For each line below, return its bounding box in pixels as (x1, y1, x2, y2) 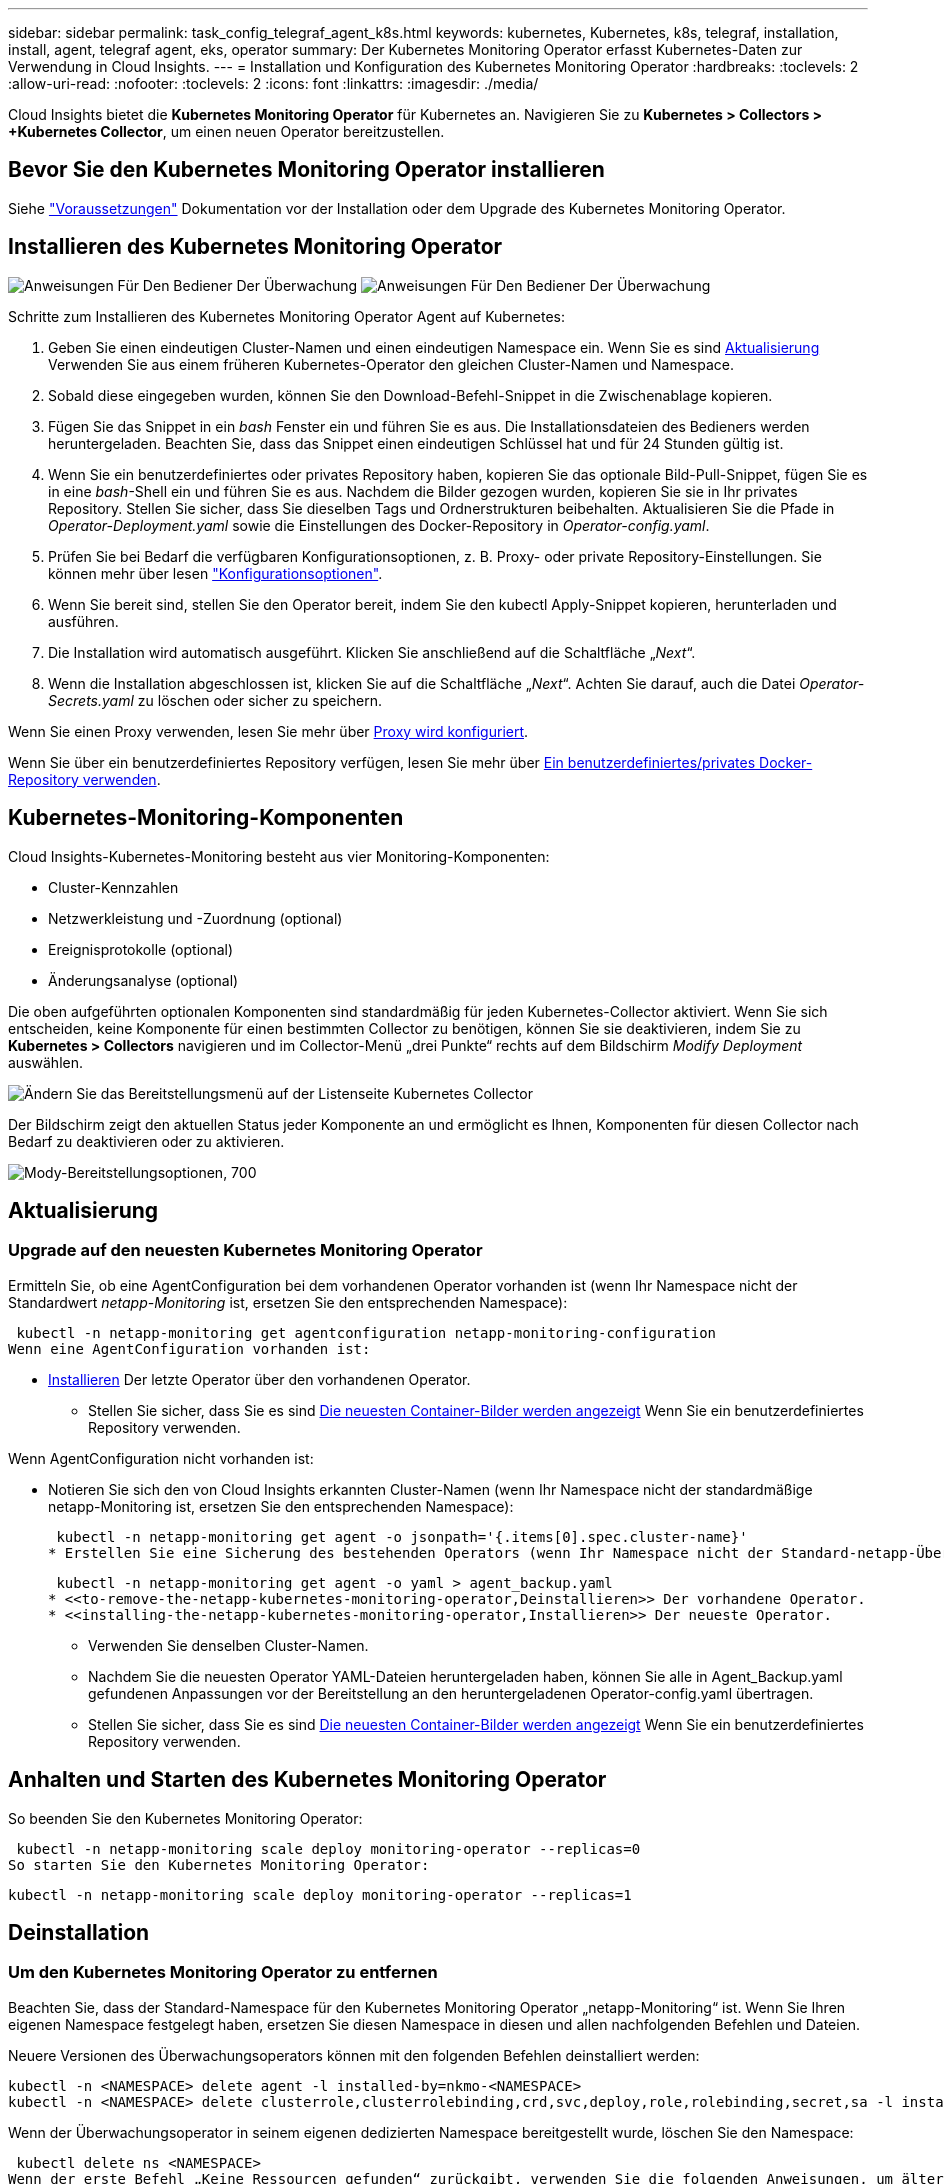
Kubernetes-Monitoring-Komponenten (8, 805, 404, 831)
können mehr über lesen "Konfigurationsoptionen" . (48, 564, 383, 582)
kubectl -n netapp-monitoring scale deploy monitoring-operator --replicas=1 (8, 1886, 632, 1903)
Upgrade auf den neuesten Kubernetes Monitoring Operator (8, 1240, 483, 1261)
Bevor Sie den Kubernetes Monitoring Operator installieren (8, 157, 605, 183)
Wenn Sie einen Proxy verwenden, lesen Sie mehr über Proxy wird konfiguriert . (8, 722, 529, 740)
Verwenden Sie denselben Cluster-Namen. (88, 1636, 369, 1654)
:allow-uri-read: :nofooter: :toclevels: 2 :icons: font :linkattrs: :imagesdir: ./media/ (8, 75, 539, 92)
